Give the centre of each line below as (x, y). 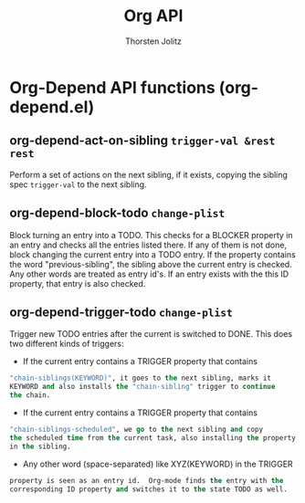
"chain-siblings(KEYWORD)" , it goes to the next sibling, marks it (141, 378)
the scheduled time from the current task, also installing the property (153, 438)
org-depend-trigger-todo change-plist (121, 312)
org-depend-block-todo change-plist (117, 213)
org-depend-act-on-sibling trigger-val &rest (142, 141)
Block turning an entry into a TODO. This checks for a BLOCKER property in (152, 235)
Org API (153, 16)
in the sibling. (40, 446)
